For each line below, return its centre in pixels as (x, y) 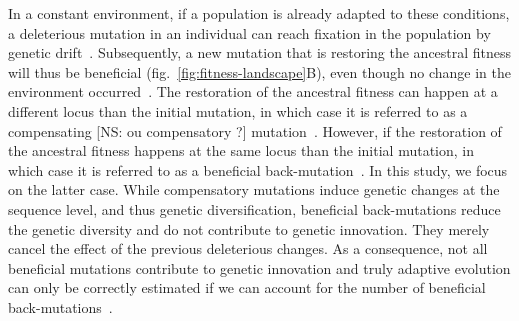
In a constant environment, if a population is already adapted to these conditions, (259, 13)
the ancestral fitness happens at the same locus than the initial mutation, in (241, 150)
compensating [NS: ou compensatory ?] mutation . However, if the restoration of (255, 130)
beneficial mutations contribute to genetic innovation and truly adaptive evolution (259, 267)
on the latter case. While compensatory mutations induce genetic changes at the (254, 189)
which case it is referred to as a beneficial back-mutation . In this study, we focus (258, 169)
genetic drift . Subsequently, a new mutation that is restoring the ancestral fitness (260, 52)
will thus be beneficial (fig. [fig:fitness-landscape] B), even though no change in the (259, 71)
